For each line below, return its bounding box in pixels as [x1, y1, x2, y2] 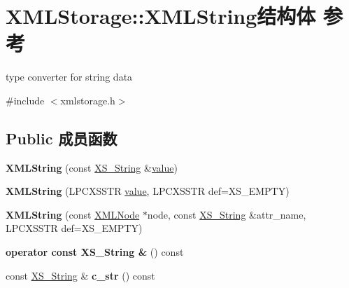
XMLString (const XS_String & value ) [6, 160, 178, 174]
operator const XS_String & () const [6, 245, 184, 259]
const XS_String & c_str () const [6, 268, 155, 282]
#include [6, 92, 45, 107]
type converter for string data [6, 69, 133, 84]
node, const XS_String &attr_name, [147, 207, 306, 221]
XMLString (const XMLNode [6, 207, 140, 221]
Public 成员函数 [6, 127, 117, 149]
